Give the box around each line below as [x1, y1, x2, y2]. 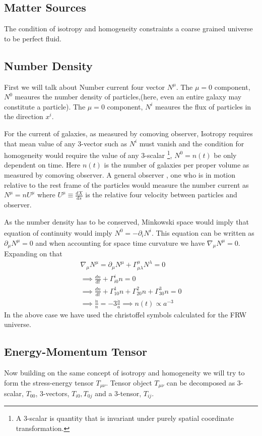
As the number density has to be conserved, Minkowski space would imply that [4, 216, 249, 227]
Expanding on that [4, 248, 62, 259]
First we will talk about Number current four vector [4, 81, 165, 92]
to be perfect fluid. [4, 33, 62, 43]
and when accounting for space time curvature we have [35, 237, 205, 248]
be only [214, 149, 237, 160]
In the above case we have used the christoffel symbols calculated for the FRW [4, 309, 247, 319]
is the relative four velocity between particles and [85, 189, 237, 200]
